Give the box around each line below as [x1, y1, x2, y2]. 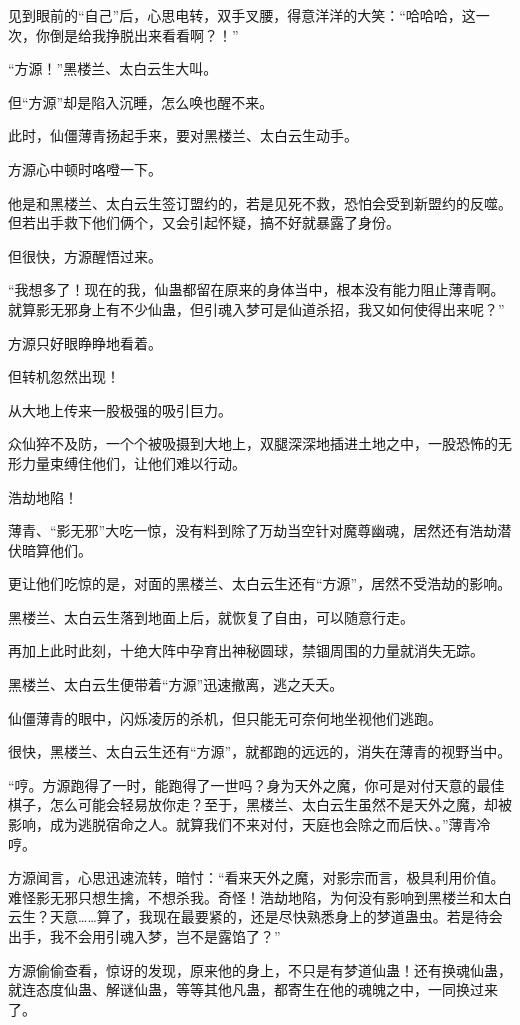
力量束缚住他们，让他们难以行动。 [21, 452, 246, 473]
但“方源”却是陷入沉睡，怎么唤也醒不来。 [8, 91, 274, 112]
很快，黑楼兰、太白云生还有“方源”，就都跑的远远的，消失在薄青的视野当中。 [8, 741, 512, 762]
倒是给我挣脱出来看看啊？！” [49, 24, 239, 45]
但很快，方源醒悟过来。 [8, 245, 162, 266]
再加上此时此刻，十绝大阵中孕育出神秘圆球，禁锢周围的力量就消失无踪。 [8, 640, 484, 661]
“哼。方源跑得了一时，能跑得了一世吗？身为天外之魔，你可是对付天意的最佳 [8, 774, 505, 795]
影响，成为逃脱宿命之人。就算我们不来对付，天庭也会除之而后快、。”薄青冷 [8, 814, 491, 835]
